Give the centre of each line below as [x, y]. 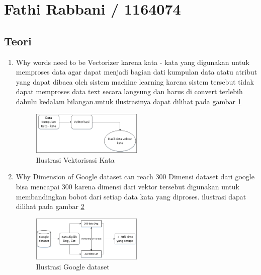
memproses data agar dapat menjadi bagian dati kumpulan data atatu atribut [137, 72]
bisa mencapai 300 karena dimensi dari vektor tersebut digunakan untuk [127, 187]
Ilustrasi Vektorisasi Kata [75, 159]
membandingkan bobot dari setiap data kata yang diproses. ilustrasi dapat [131, 196]
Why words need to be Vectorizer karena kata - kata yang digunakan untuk [133, 62]
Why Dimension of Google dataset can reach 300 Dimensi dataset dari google [135, 177]
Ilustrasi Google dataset [73, 266]
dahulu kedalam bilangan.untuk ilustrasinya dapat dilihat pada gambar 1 [128, 101]
